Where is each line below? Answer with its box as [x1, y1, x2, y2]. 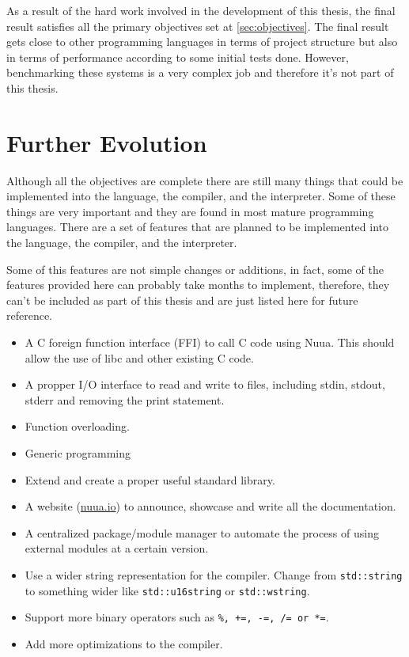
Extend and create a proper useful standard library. [25, 471, 275, 488]
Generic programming [25, 445, 131, 461]
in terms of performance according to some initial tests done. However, [6, 48, 349, 65]
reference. [6, 307, 53, 324]
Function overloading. [25, 418, 130, 435]
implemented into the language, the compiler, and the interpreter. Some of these [6, 188, 396, 204]
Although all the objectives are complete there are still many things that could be [6, 172, 403, 188]
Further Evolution [6, 126, 207, 158]
